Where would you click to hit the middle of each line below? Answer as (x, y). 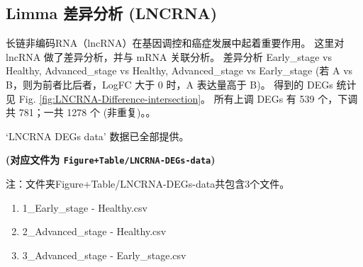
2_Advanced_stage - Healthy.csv (94, 231)
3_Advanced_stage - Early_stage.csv (104, 255)
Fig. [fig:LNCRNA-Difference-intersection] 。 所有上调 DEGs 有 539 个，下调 (188, 98)
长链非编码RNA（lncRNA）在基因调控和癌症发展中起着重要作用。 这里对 (175, 43)
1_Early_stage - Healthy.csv (85, 207)
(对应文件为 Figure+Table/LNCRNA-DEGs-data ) (111, 160)
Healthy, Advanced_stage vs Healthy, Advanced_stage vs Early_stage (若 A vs (179, 70)
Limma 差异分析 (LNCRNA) (112, 13)
